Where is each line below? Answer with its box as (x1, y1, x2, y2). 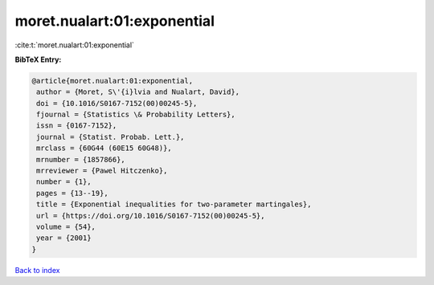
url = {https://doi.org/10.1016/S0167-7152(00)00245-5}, (36, 211, 265, 220)
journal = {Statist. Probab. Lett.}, (36, 132, 185, 141)
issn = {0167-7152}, (36, 121, 117, 130)
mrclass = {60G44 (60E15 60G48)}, (36, 144, 172, 153)
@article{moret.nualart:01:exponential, (31, 76, 193, 85)
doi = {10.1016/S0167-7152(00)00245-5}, (36, 99, 198, 108)
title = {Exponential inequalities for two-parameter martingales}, (36, 200, 312, 209)
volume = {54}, (36, 222, 96, 231)
